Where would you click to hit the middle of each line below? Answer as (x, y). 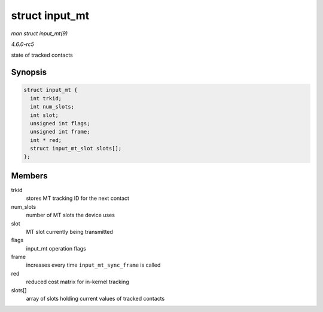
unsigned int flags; (60, 123)
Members (29, 176)
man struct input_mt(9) (39, 33)
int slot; (45, 115)
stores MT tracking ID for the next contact (78, 198)
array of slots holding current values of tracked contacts (95, 299)
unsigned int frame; (60, 132)
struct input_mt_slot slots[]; (76, 149)
